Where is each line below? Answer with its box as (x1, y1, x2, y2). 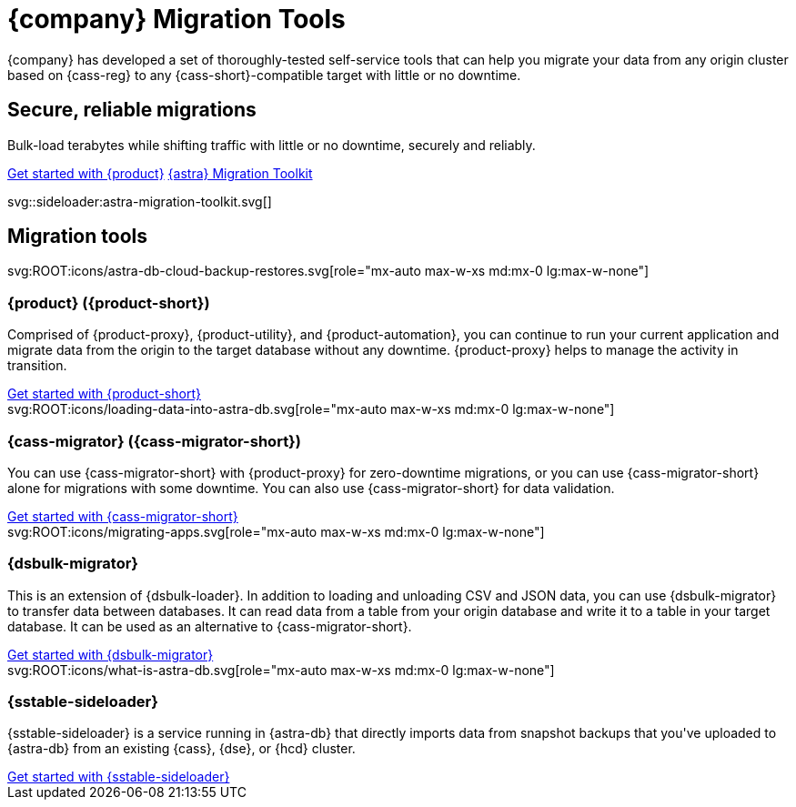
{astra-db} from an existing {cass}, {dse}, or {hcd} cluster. (7, 741, 356, 757)
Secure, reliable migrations (7, 98, 257, 122)
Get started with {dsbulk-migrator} (7, 646, 214, 662)
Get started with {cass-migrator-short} (7, 508, 238, 524)
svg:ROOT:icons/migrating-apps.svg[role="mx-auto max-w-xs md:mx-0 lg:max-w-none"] (7, 523, 545, 540)
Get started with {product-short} (7, 386, 201, 402)
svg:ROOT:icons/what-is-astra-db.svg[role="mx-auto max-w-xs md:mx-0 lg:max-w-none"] (7, 661, 555, 678)
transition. (7, 358, 67, 374)
